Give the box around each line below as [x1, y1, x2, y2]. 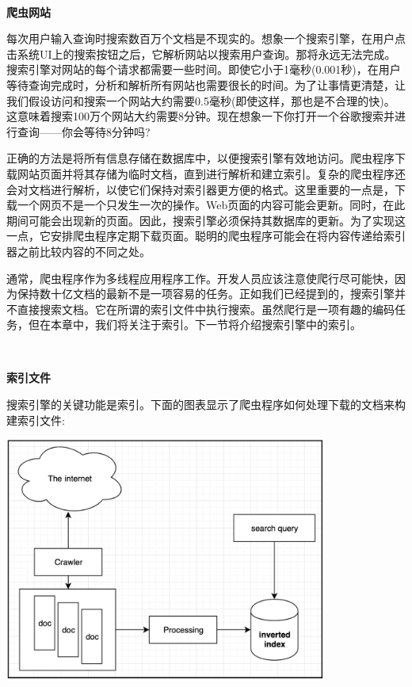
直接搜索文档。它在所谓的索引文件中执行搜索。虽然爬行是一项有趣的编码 [17, 300, 395, 317]
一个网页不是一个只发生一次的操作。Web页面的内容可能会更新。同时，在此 [17, 197, 406, 213]
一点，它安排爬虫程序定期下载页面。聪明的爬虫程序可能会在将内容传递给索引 [6, 227, 406, 244]
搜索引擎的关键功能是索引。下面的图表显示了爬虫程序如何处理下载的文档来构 [6, 396, 406, 413]
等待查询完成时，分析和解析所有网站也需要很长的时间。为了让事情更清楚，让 [6, 76, 406, 93]
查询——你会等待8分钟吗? [17, 123, 151, 139]
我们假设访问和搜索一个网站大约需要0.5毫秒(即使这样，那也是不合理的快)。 [6, 92, 395, 109]
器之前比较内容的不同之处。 [6, 242, 151, 259]
